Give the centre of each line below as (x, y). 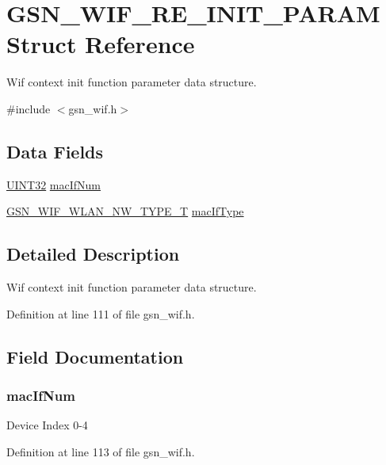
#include (29, 108)
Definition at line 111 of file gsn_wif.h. (101, 313)
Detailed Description (93, 254)
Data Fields (55, 151)
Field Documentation (95, 356)
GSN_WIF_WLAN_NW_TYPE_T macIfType (125, 211)
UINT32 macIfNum (54, 184)
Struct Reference (101, 44)
